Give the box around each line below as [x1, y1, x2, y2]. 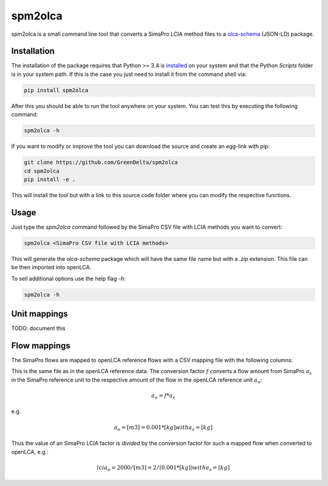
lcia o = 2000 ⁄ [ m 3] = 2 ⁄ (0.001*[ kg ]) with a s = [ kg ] [97, 464, 230, 473]
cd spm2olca [24, 167, 60, 174]
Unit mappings [11, 308, 68, 319]
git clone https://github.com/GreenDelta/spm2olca [24, 159, 179, 166]
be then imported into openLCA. [11, 264, 92, 271]
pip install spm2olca [24, 87, 89, 93]
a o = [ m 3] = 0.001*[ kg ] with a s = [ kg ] [114, 424, 213, 432]
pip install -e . [24, 176, 76, 183]
